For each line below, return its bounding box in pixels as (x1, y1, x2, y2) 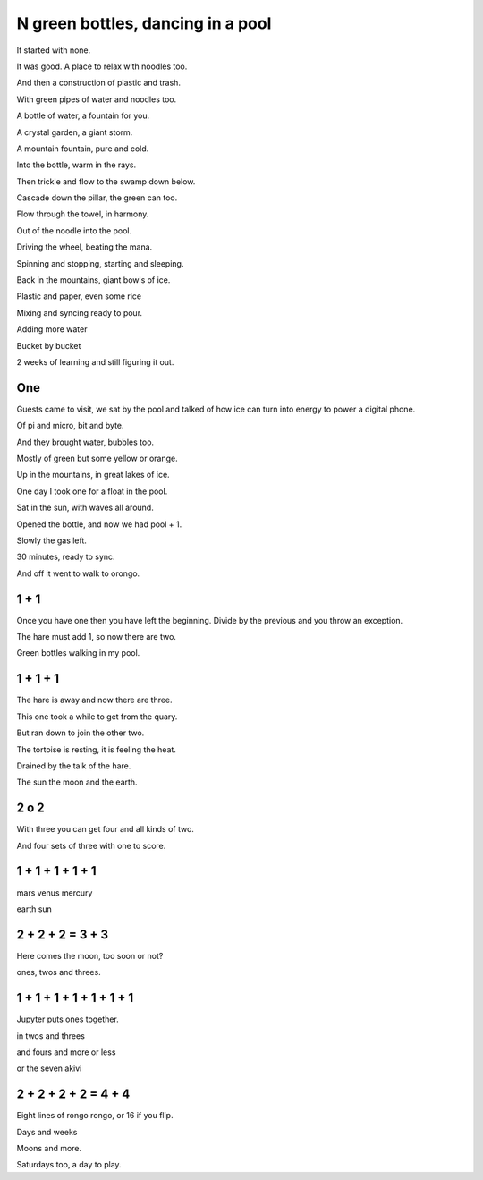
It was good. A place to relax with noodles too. (16, 61, 188, 72)
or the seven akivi (16, 1063, 82, 1074)
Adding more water (16, 324, 88, 335)
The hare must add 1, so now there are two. (16, 632, 176, 642)
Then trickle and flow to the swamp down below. (16, 175, 196, 187)
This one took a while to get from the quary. (16, 711, 178, 722)
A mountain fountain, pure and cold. (16, 143, 149, 154)
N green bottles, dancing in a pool (16, 13, 272, 33)
